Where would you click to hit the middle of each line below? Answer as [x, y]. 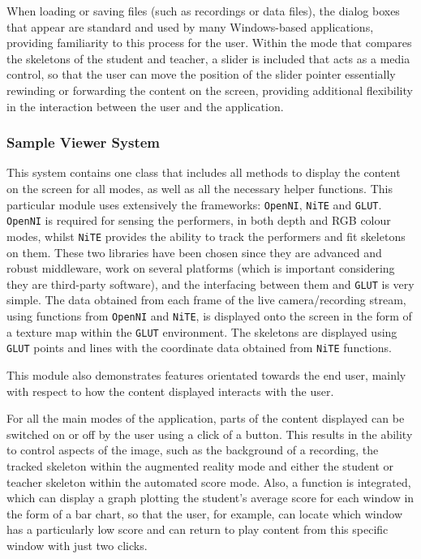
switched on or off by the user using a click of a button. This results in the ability [210, 434]
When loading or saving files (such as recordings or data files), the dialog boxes [203, 11]
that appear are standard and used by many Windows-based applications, [190, 26]
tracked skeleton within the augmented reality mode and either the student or [200, 465]
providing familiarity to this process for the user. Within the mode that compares [209, 43]
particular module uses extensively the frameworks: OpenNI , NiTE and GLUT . [194, 204]
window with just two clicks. [77, 545]
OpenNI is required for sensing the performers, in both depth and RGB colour [199, 220]
